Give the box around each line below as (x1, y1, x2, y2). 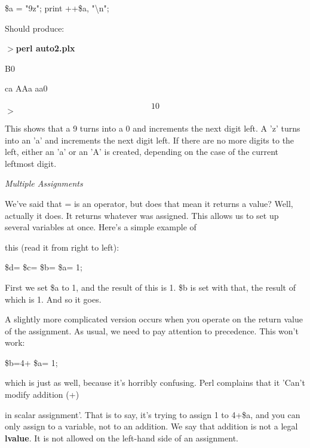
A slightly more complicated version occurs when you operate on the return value (5, 313, 303, 325)
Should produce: (5, 22, 65, 34)
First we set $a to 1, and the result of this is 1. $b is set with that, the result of (5, 281, 296, 293)
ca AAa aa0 (5, 82, 48, 95)
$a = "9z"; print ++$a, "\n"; (5, 2, 109, 14)
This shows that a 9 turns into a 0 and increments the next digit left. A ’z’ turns (5, 121, 300, 134)
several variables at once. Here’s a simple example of (5, 221, 197, 233)
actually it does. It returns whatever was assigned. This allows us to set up (5, 209, 279, 221)
